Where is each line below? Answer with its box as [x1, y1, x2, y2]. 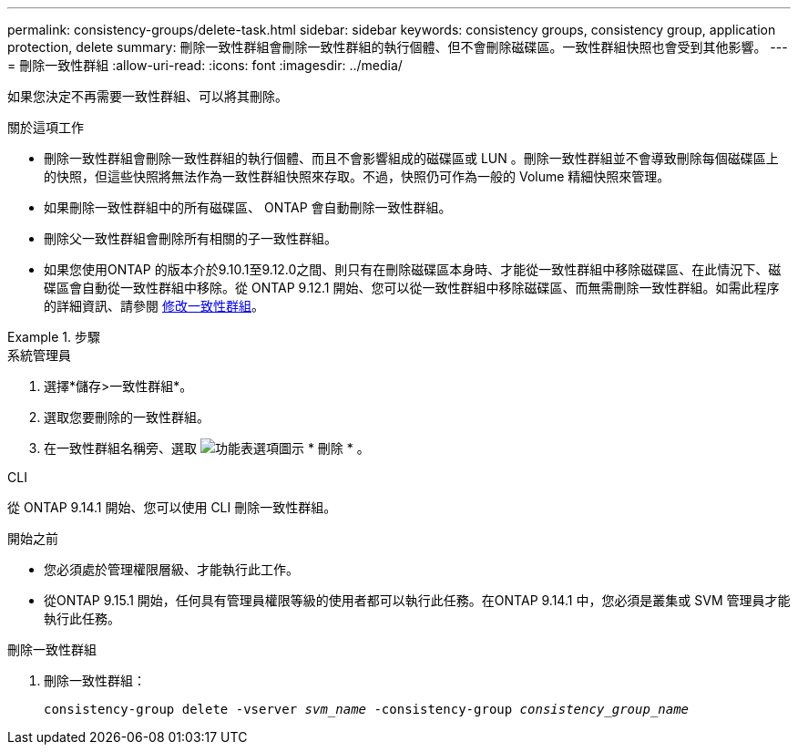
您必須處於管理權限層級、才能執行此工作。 [44, 561, 299, 577]
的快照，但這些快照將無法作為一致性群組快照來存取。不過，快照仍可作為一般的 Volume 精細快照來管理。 [44, 169, 670, 184]
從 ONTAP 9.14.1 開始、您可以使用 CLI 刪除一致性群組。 [7, 500, 337, 515]
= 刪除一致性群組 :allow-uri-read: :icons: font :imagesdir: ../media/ [7, 57, 403, 73]
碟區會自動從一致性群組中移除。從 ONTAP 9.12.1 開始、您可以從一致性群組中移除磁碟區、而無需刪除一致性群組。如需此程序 [44, 280, 780, 295]
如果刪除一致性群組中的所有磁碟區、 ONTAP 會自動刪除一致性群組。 [44, 200, 452, 215]
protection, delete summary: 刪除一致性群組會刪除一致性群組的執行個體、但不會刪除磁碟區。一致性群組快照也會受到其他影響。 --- [7, 39, 788, 55]
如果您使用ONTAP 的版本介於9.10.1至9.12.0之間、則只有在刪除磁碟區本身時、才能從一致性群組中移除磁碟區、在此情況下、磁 [44, 262, 782, 277]
